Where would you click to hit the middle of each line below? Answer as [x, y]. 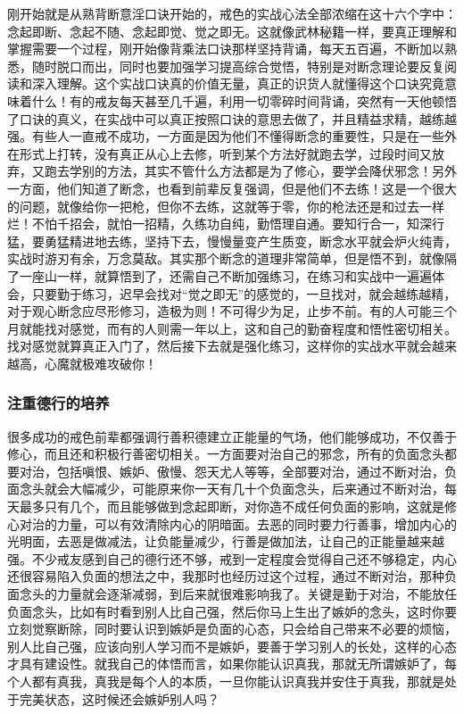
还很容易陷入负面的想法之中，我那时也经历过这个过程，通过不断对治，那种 [226, 576]
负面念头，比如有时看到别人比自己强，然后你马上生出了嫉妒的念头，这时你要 [232, 611]
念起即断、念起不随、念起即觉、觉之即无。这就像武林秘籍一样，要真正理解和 [232, 31]
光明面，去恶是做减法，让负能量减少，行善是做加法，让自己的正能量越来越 [226, 541]
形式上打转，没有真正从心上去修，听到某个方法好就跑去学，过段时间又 [225, 153]
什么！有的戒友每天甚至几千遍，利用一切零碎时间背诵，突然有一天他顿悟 [244, 100]
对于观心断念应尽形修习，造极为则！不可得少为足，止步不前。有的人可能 [220, 311]
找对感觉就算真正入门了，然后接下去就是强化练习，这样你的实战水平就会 [220, 346]
